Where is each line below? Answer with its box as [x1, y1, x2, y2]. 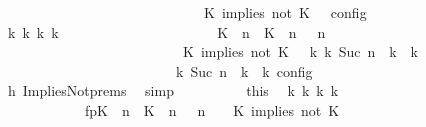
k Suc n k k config [175, 60, 313, 81]
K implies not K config [203, 2, 367, 22]
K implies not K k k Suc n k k [182, 41, 419, 62]
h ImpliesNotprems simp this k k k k [7, 80, 339, 101]
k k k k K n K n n [7, 21, 326, 42]
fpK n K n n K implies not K [84, 99, 340, 120]
